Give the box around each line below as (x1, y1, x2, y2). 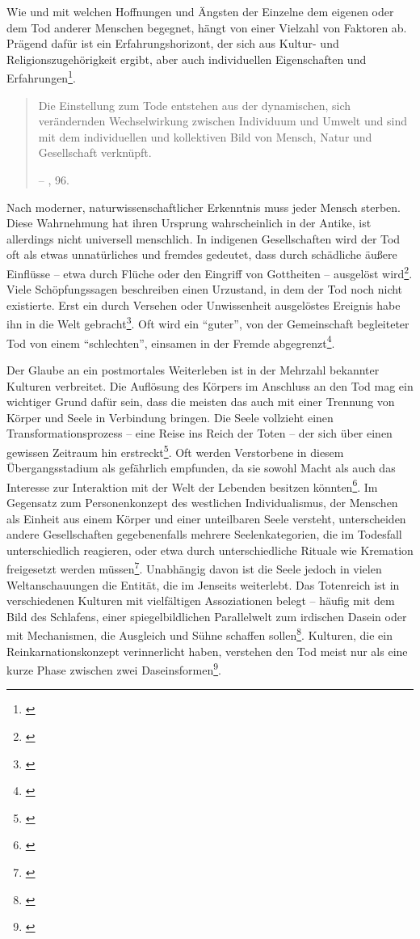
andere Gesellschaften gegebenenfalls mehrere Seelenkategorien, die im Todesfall (6, 526, 402, 543)
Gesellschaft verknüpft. (38, 144, 152, 161)
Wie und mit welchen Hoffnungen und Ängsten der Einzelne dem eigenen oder (6, 3, 394, 19)
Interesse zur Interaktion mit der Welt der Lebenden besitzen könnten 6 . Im (6, 476, 378, 495)
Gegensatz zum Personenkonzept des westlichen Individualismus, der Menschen (6, 493, 398, 510)
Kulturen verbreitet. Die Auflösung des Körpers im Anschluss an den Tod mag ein (6, 377, 414, 394)
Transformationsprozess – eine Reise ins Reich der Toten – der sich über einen (6, 425, 393, 442)
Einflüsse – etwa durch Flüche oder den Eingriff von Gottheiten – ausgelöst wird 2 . (6, 262, 413, 281)
